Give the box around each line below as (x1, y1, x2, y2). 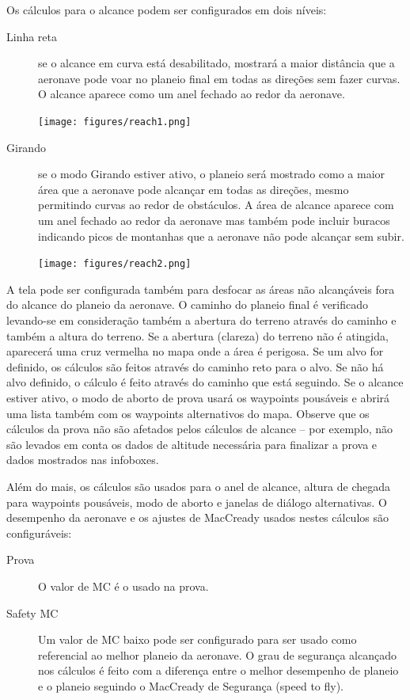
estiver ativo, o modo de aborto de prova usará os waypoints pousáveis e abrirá (6, 390, 390, 405)
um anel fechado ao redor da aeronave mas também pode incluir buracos (38, 212, 390, 228)
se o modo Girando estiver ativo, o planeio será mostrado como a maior (38, 165, 385, 182)
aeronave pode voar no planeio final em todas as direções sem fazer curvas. (38, 70, 401, 86)
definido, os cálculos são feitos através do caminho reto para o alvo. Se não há (6, 358, 384, 375)
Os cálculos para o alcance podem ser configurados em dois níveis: (6, 2, 327, 17)
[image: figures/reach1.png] (38, 116, 192, 127)
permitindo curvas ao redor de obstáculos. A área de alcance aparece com (38, 196, 394, 213)
